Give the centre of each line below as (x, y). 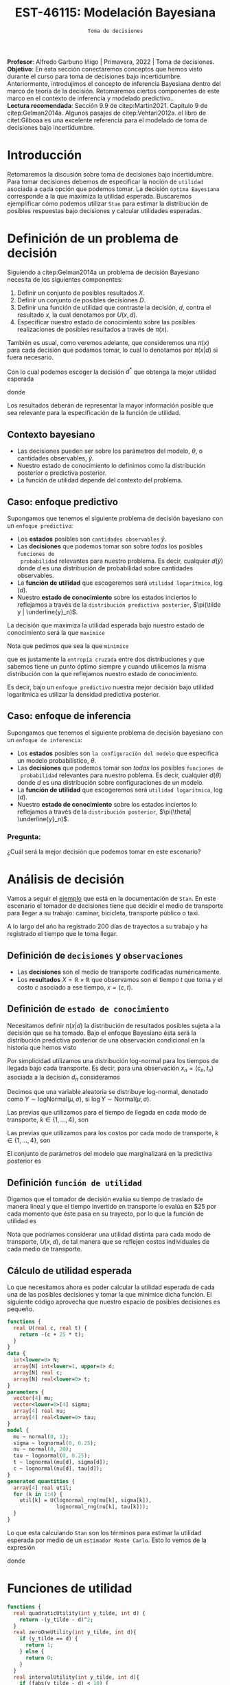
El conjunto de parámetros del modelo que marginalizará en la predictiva (110, 1154)
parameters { (26, 1392)
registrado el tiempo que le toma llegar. (62, 934)
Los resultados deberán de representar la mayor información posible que (111, 405)
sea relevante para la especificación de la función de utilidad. (94, 413)
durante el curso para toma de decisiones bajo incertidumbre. (94, 76)
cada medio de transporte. (45, 1249)
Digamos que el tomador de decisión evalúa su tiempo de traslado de (105, 1199)
